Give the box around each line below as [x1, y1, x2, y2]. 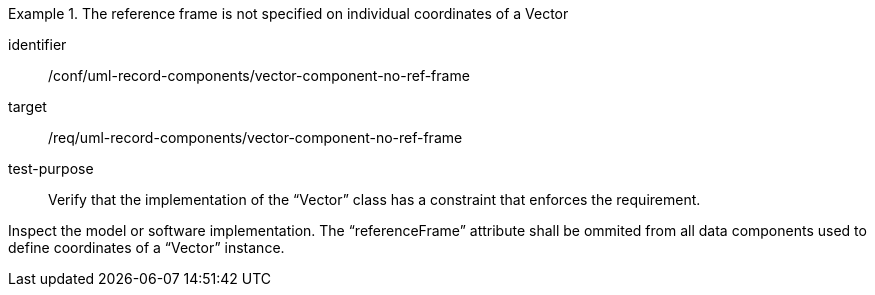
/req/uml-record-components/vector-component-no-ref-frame [48, 129, 463, 146]
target [8, 98, 47, 115]
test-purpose [8, 160, 94, 177]
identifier [8, 36, 67, 53]
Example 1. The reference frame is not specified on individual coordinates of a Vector [8, 5, 569, 22]
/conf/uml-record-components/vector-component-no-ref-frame [48, 67, 470, 84]
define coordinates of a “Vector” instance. [8, 239, 285, 256]
